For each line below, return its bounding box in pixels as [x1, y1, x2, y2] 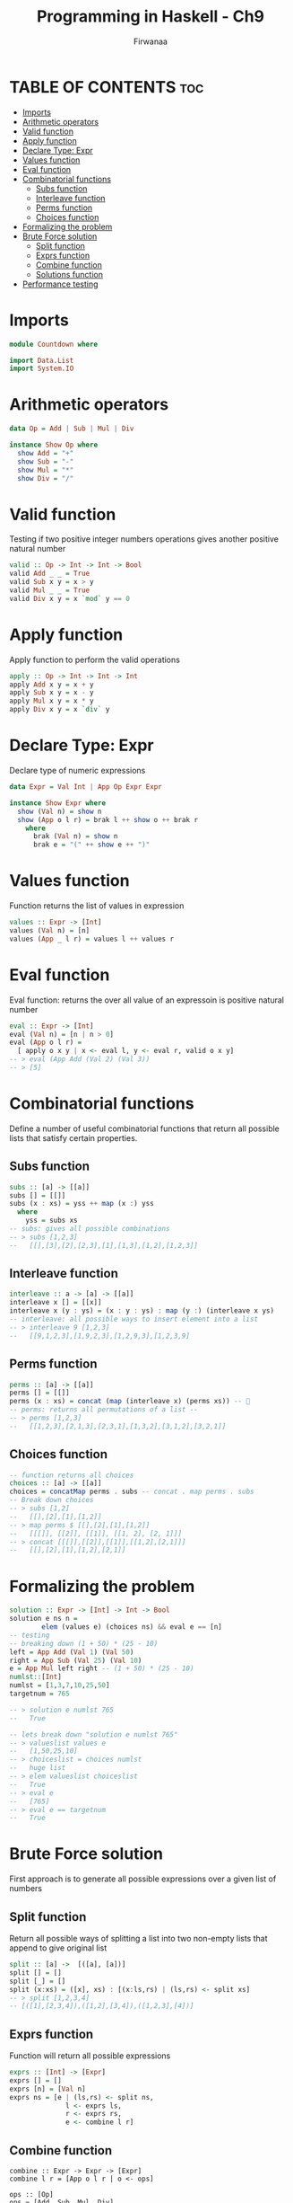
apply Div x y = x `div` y [9, 705, 110, 714]
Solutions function [35, 269, 103, 279]
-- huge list [9, 1764, 66, 1773]
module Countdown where [9, 340, 99, 349]
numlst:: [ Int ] [9, 1673, 63, 1682]
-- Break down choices [9, 1496, 94, 1505]
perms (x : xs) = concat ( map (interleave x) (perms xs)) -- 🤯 [9, 1397, 251, 1406]
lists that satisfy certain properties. [9, 1132, 138, 1143]
